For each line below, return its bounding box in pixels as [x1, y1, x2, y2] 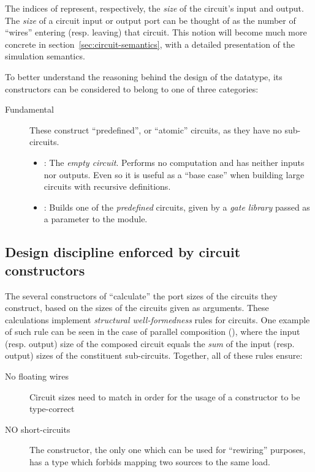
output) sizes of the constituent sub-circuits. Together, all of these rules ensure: [5, 349, 303, 362]
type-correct [29, 402, 75, 415]
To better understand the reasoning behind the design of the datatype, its [5, 70, 283, 83]
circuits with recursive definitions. [44, 180, 171, 193]
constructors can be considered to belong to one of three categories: [5, 82, 259, 95]
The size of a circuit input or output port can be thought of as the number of [5, 13, 296, 26]
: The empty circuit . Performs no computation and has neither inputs [44, 155, 305, 168]
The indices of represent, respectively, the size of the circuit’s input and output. [5, 2, 304, 14]
